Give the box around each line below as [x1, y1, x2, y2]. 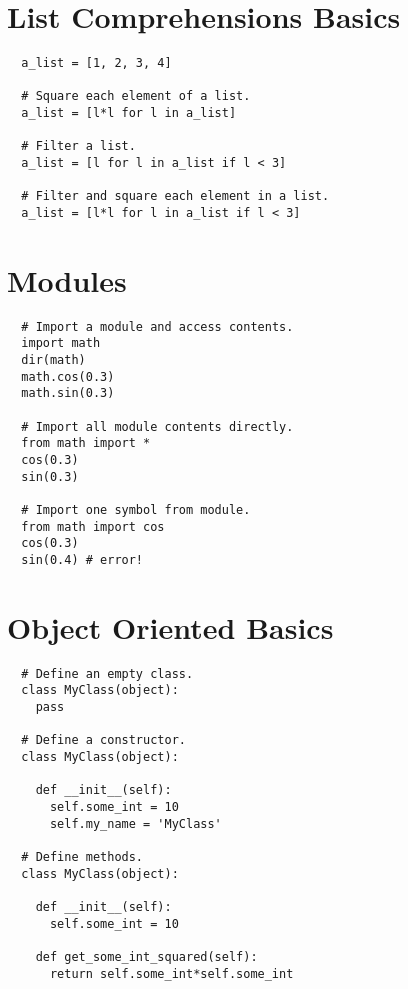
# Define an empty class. [21, 666, 194, 681]
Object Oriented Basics [7, 606, 334, 647]
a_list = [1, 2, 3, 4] [21, 56, 172, 71]
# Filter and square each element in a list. [21, 189, 330, 204]
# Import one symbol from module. [21, 503, 251, 518]
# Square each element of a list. [21, 89, 251, 104]
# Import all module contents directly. [21, 419, 294, 434]
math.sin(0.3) [21, 386, 115, 401]
